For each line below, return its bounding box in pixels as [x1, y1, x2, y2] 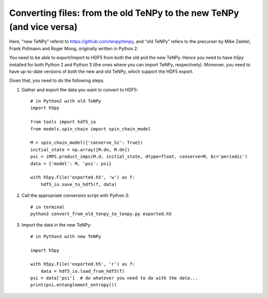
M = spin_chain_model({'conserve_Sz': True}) [30, 140, 143, 146]
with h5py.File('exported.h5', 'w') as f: [30, 175, 135, 180]
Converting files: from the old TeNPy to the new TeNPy [9, 7, 239, 18]
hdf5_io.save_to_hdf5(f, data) [40, 181, 117, 187]
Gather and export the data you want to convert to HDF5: [21, 87, 138, 93]
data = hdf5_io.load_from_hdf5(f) [40, 268, 125, 274]
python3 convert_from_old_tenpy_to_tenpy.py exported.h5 [30, 211, 172, 217]
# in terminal [30, 204, 65, 210]
